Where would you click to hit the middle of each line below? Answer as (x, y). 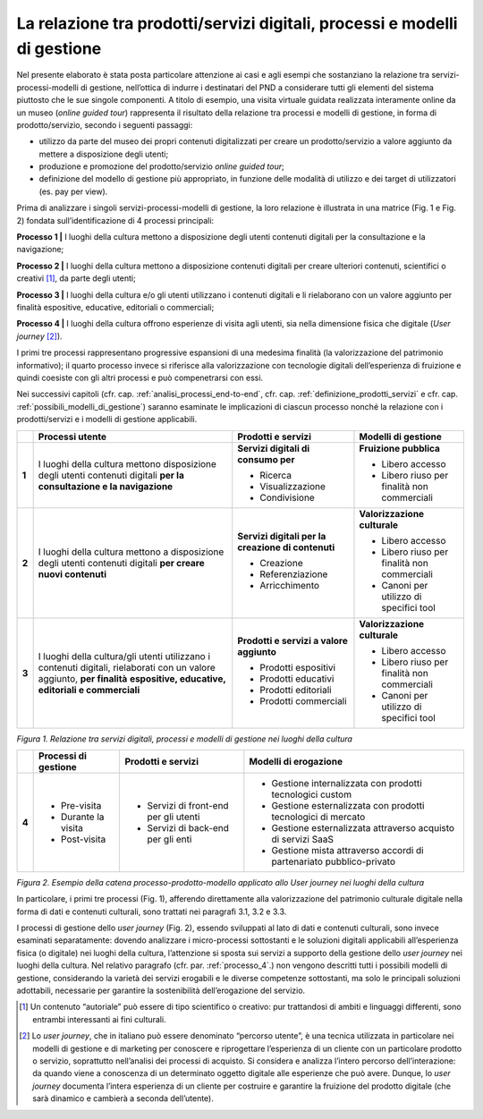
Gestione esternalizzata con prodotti (348, 805)
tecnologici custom (312, 794)
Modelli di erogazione (296, 761)
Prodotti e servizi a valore (292, 640)
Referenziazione (294, 574)
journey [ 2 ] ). (39, 336)
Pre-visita (81, 805)
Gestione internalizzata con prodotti (347, 783)
